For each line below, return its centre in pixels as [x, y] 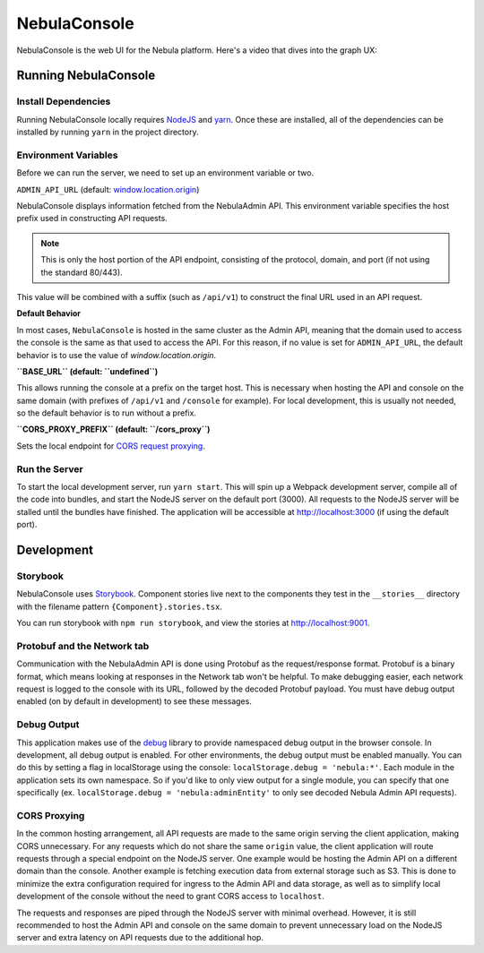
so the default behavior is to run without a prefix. [107, 413]
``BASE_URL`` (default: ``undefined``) [87, 371]
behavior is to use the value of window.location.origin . [117, 355]
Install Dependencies [64, 101]
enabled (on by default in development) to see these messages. [134, 701]
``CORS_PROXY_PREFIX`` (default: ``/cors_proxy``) [113, 429]
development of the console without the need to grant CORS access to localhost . [170, 897]
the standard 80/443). [82, 272]
